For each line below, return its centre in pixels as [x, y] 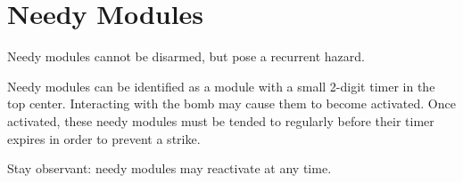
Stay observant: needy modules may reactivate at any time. [169, 168]
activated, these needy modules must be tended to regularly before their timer [221, 120]
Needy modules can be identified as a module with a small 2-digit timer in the [221, 86]
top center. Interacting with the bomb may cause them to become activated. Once [231, 103]
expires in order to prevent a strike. [104, 138]
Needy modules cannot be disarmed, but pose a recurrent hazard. [186, 56]
